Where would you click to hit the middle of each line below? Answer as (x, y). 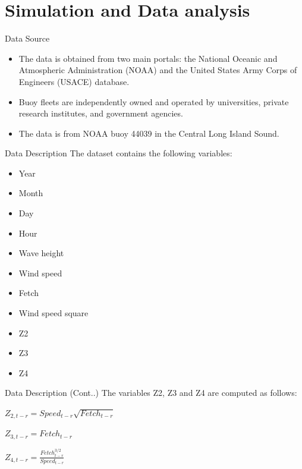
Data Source (27, 38)
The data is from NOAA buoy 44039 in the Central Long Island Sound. (149, 133)
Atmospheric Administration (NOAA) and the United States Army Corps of (158, 70)
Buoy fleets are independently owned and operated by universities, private (154, 101)
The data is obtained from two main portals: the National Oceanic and (148, 58)
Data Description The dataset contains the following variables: (119, 153)
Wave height (41, 253)
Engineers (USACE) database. (74, 81)
